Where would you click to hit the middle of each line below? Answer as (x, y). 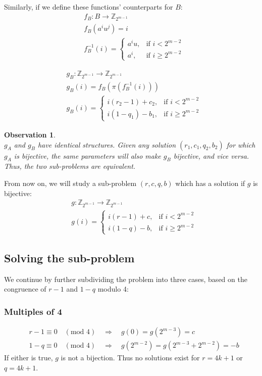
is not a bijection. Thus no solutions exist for (130, 358)
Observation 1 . (30, 134)
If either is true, (29, 358)
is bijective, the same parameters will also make (87, 155)
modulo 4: (113, 289)
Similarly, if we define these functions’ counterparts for (89, 7)
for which (241, 144)
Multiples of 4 (33, 311)
